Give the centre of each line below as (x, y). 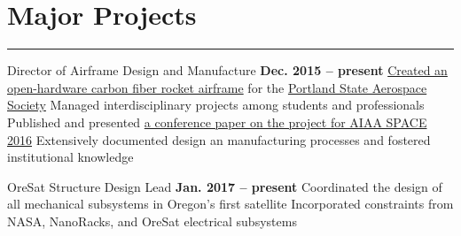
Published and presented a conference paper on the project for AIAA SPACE (217, 122)
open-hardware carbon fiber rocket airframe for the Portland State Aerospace (217, 87)
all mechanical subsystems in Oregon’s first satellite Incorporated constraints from (230, 204)
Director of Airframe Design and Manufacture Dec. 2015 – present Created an (227, 70)
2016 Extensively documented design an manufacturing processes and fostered (219, 139)
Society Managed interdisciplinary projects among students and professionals (216, 105)
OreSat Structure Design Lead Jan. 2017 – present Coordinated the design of (225, 186)
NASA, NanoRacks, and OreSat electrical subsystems (152, 221)
